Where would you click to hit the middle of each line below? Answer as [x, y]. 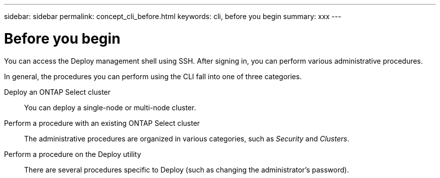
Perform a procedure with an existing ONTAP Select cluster [102, 123]
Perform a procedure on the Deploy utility [73, 154]
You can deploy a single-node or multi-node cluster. [110, 107]
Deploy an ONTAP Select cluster [58, 92]
